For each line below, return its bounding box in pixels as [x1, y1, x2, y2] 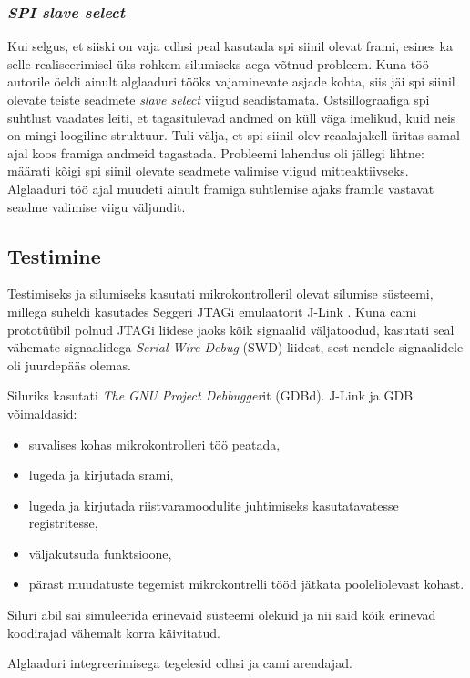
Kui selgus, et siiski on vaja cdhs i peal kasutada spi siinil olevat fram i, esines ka [7, 36, 453, 56]
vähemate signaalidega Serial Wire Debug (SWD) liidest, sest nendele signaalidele [7, 338, 464, 357]
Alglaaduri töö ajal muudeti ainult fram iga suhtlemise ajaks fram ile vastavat [7, 178, 434, 197]
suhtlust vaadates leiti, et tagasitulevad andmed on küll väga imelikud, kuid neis [7, 107, 456, 126]
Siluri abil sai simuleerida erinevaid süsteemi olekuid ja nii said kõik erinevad [7, 605, 436, 624]
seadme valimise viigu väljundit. [7, 197, 186, 216]
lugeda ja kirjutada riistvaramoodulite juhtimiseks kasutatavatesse [28, 495, 399, 514]
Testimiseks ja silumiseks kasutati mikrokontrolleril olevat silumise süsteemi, [7, 284, 434, 303]
